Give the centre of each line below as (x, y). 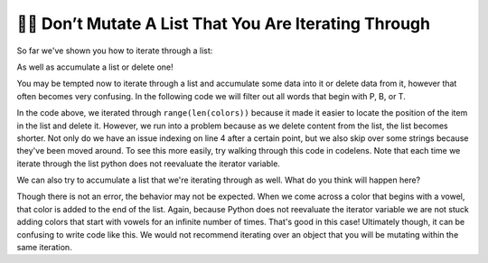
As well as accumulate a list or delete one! (95, 67)
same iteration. (44, 248)
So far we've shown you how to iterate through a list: (115, 51)
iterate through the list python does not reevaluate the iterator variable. (148, 164)
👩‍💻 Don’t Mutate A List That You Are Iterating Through (224, 23)
